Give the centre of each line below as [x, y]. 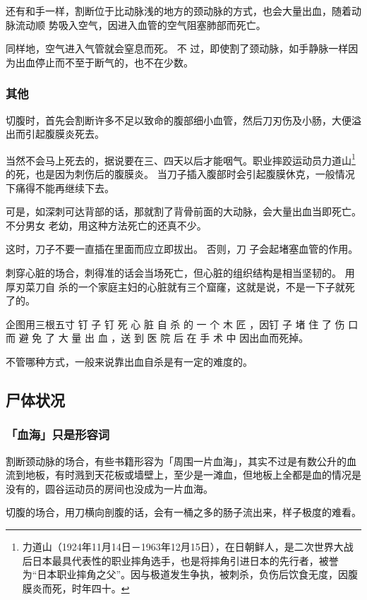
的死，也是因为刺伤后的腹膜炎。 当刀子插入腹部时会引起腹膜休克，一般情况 [180, 174]
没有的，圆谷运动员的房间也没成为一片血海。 [109, 488]
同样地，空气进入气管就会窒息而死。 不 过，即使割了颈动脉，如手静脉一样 [177, 48]
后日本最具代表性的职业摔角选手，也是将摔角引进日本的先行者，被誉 [180, 560]
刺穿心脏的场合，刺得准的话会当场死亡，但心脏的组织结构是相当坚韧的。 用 [180, 272]
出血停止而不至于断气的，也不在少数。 [104, 62]
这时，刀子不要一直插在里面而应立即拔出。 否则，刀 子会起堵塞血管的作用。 [182, 249]
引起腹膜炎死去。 [65, 134]
